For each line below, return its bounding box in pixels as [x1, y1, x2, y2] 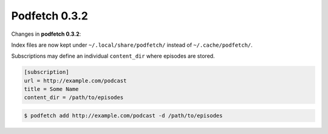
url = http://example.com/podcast [24, 77, 127, 84]
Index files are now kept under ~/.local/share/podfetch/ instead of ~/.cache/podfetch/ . [11, 41, 253, 49]
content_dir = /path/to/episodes [24, 94, 124, 101]
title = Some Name [24, 85, 79, 93]
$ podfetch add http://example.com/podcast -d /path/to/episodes [24, 112, 223, 119]
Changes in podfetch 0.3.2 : [11, 30, 81, 38]
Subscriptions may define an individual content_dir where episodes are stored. [11, 52, 215, 60]
